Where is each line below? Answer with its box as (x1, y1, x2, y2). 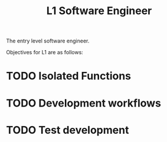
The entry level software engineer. (6, 37, 90, 45)
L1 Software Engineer (46, 4, 152, 18)
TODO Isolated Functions (6, 70, 132, 83)
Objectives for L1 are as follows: (6, 49, 84, 56)
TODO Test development (6, 123, 129, 137)
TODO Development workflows (6, 96, 161, 110)
